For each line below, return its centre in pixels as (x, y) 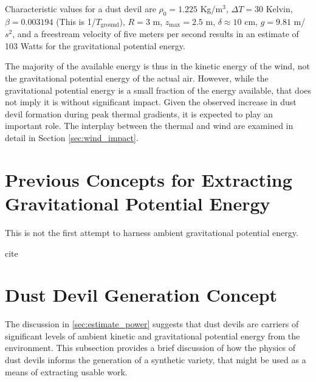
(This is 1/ (76, 21)
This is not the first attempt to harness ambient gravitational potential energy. (152, 232)
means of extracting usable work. (66, 371)
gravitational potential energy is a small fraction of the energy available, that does (158, 90)
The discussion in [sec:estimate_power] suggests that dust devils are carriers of (152, 324)
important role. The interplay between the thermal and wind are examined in (149, 126)
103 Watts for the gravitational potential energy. (95, 45)
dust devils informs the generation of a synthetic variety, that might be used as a (156, 359)
